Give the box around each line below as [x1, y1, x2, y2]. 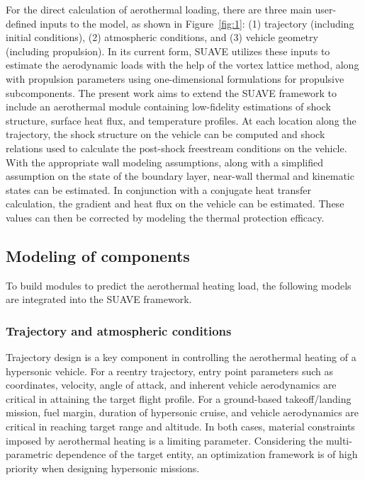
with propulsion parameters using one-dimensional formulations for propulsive [6, 71, 344, 86]
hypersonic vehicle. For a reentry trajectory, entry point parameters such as [6, 363, 334, 378]
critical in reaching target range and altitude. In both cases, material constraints [6, 419, 355, 434]
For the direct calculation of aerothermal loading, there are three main [6, 2, 312, 16]
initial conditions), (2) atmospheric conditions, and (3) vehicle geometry [6, 30, 318, 45]
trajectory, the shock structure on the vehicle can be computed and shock [6, 127, 325, 142]
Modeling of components [6, 244, 190, 266]
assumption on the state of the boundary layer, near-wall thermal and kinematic [6, 168, 354, 183]
